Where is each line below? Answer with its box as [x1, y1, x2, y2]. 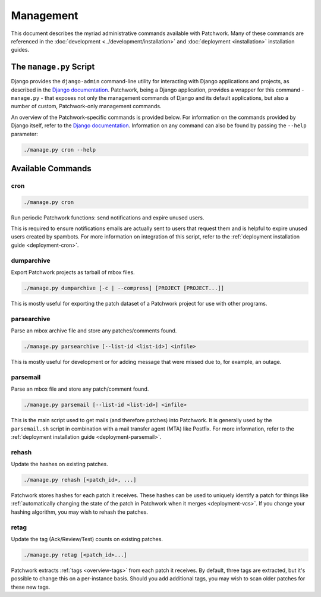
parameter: [11, 130, 39, 137]
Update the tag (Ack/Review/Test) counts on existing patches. [11, 536, 163, 543]
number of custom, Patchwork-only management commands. [11, 103, 162, 110]
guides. [11, 46, 30, 54]
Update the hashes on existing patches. [11, 461, 108, 468]
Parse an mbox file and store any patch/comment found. [11, 385, 149, 392]
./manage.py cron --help [23, 146, 96, 153]
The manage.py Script [11, 62, 95, 72]
